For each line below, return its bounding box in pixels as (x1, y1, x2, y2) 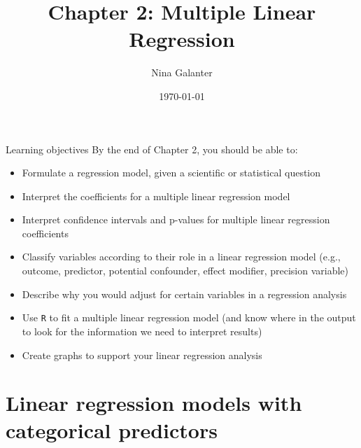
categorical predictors (6, 416, 218, 444)
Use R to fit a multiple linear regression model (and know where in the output (22, 310, 356, 325)
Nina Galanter (151, 65, 213, 80)
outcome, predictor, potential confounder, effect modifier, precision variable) (22, 263, 349, 278)
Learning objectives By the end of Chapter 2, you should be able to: (6, 141, 298, 156)
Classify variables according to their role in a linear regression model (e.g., (22, 249, 341, 264)
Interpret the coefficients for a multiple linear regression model (22, 188, 290, 203)
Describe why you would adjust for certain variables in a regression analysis (22, 286, 347, 301)
